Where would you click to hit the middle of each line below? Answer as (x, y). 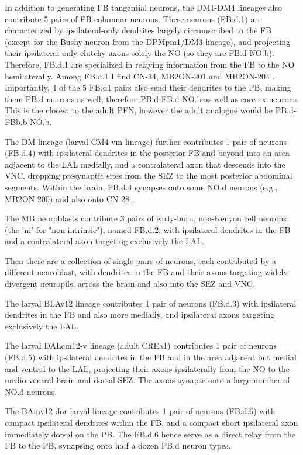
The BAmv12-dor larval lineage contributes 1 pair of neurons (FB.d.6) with (140, 411)
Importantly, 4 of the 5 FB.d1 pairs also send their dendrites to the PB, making (148, 87)
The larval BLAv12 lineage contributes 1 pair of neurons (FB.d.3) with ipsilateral (151, 303)
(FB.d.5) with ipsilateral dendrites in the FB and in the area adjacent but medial (151, 357)
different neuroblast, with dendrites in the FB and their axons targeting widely (146, 272)
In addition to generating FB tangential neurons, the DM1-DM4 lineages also (143, 7)
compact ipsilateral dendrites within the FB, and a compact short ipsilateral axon (151, 422)
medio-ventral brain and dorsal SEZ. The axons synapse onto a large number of (147, 380)
